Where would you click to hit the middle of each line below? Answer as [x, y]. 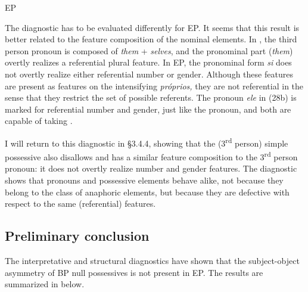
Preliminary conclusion [77, 236]
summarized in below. [45, 284]
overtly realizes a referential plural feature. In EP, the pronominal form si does [148, 62]
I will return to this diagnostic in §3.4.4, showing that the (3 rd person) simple [147, 142]
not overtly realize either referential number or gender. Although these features [149, 74]
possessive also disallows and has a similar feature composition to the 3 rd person [151, 156]
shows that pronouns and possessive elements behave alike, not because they [144, 180]
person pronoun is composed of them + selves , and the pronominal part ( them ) [149, 50]
